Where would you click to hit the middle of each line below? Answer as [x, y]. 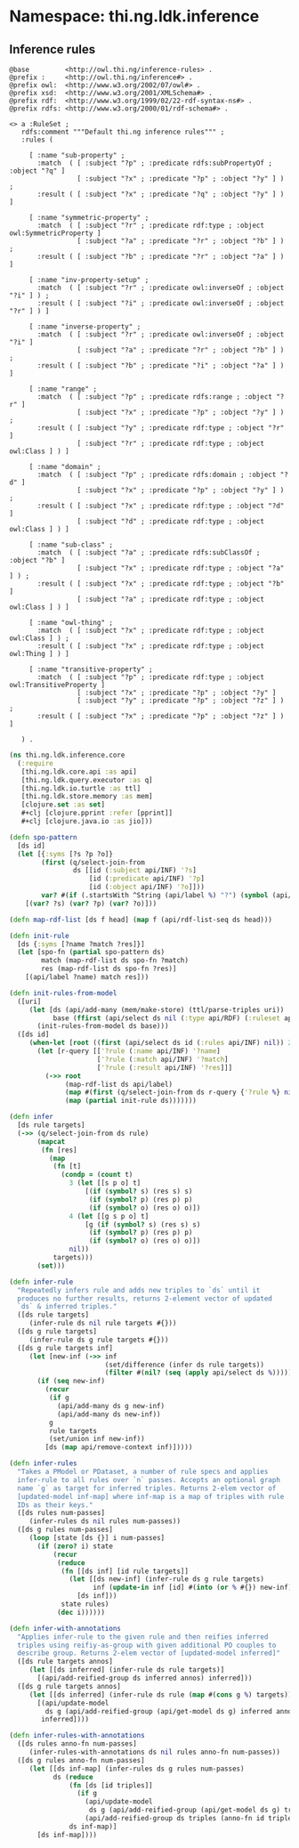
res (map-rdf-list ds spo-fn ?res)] [109, 969]
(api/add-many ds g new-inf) [111, 1406]
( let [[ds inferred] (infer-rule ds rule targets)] [127, 1670]
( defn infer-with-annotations [65, 1628]
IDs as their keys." [55, 1505]
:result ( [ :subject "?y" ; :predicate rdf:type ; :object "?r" [161, 428]
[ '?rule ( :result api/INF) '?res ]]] [165, 1067]
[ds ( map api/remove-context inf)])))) [119, 1447]
